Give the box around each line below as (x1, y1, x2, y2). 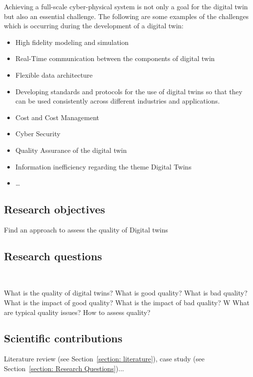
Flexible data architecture (15, 69, 93, 80)
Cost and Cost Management (15, 112, 100, 122)
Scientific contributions (4, 331, 123, 346)
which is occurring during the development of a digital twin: (4, 21, 184, 31)
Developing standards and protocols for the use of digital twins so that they (15, 86, 243, 96)
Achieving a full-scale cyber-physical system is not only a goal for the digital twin (4, 1, 248, 11)
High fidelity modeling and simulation (15, 37, 129, 47)
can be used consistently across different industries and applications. (15, 96, 220, 106)
